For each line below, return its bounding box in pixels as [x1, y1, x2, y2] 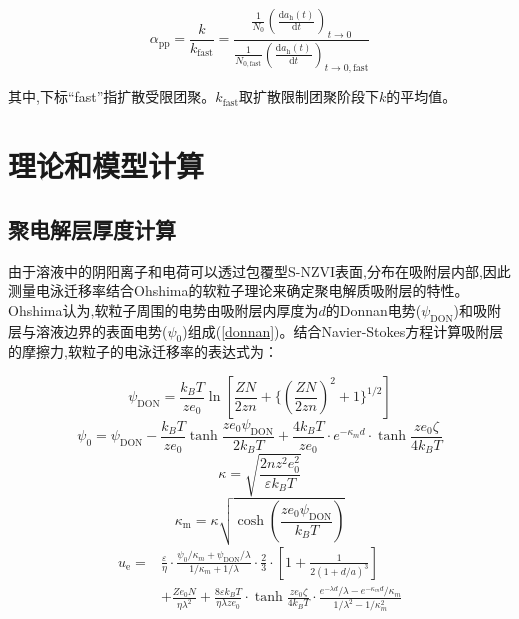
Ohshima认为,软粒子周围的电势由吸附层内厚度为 [8, 299, 319, 320]
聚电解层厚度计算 [8, 213, 176, 244]
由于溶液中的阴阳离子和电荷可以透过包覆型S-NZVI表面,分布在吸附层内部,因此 [8, 260, 511, 281]
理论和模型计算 [8, 145, 205, 186]
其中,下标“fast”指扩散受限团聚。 [8, 86, 216, 107]
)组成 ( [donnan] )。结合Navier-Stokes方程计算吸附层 [182, 320, 504, 341]
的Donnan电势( [325, 299, 422, 320]
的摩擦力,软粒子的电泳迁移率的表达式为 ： [8, 341, 278, 362]
